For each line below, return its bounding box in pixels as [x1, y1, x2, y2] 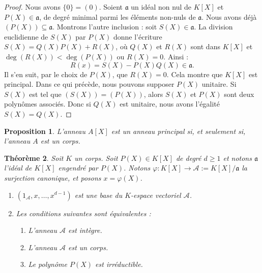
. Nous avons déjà [201, 11, 257, 22]
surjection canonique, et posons [4, 172, 101, 183]
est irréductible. [95, 259, 143, 269]
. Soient [99, 2, 123, 12]
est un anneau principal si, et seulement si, [111, 125, 246, 136]
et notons [223, 152, 252, 163]
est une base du [74, 189, 123, 200]
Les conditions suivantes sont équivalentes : [16, 208, 151, 218]
